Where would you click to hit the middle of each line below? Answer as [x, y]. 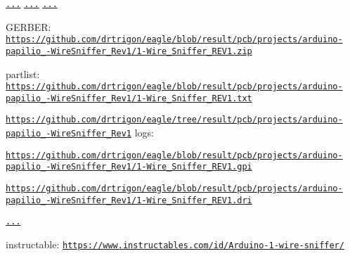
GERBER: [28, 26]
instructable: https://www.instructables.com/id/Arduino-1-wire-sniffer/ [175, 244]
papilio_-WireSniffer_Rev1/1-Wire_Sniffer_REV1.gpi [129, 167]
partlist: [23, 73]
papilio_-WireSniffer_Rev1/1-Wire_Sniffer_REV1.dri [129, 200]
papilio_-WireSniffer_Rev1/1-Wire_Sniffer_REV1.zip [129, 51]
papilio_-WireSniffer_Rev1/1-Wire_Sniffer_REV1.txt [129, 98]
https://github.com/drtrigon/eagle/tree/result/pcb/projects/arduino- [174, 120]
